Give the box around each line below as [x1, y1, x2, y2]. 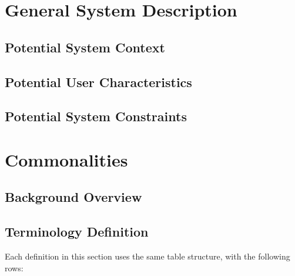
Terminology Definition [5, 222, 149, 241]
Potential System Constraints [5, 107, 187, 125]
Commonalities [5, 147, 128, 171]
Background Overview [5, 188, 142, 206]
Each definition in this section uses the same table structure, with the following [5, 250, 290, 262]
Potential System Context [5, 38, 165, 56]
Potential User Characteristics [5, 72, 192, 91]
